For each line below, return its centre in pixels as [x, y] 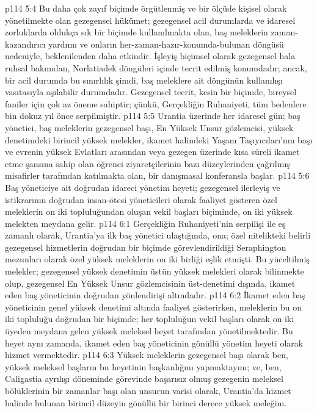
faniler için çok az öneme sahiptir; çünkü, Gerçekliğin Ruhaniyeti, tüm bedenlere [156, 103]
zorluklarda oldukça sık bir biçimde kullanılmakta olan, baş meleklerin [137, 32]
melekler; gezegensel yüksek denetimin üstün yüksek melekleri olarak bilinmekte [155, 271]
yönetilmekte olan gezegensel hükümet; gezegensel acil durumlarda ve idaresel [150, 20]
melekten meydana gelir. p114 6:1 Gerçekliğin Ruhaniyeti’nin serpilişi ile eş [145, 223]
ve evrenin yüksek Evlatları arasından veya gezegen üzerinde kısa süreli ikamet [152, 152]
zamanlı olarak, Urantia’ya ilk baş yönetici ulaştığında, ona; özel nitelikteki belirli [158, 235]
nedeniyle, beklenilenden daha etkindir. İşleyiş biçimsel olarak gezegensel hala [150, 56]
